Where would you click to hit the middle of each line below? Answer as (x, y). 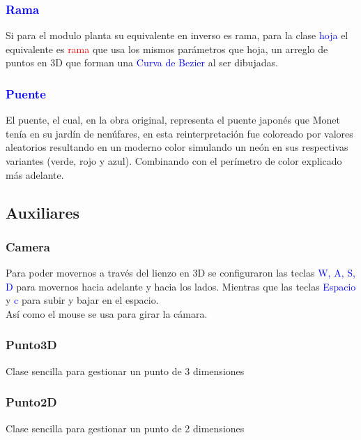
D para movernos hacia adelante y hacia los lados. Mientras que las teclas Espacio (181, 286)
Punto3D (31, 345)
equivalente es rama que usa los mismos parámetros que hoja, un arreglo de (167, 49)
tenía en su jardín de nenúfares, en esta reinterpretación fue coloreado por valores (179, 133)
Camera (28, 246)
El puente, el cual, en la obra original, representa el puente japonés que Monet (173, 120)
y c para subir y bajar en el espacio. (82, 300)
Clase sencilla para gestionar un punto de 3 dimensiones (125, 371)
